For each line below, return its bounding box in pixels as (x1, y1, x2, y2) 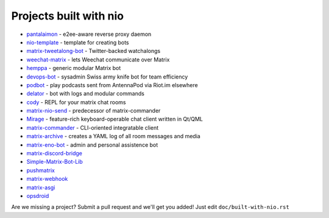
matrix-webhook (26, 175, 68, 183)
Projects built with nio (11, 9, 124, 23)
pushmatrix (26, 166, 55, 174)
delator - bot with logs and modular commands (26, 90, 144, 97)
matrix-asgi (26, 183, 55, 191)
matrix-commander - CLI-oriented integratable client (26, 124, 159, 131)
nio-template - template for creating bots (26, 38, 129, 46)
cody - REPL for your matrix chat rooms (26, 98, 126, 106)
